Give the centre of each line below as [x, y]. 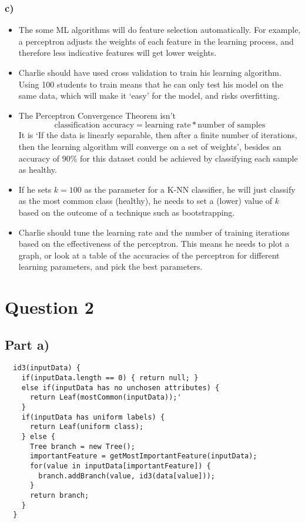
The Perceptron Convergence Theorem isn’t [97, 115]
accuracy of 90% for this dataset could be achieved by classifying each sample [158, 158]
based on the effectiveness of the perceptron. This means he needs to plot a [154, 244]
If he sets [35, 189]
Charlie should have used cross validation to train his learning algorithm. [150, 72]
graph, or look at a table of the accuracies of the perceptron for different [149, 255]
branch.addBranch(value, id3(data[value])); [127, 476]
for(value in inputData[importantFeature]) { [120, 466]
